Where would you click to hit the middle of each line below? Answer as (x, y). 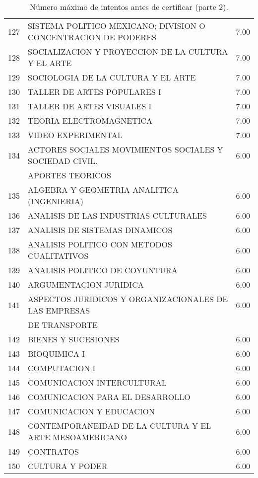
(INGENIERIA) (56, 201)
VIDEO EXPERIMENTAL (75, 135)
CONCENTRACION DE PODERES (92, 37)
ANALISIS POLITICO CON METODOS (100, 244)
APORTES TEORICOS (69, 175)
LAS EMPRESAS (59, 310)
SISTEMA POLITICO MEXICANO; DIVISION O (117, 26)
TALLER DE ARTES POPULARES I (95, 92)
